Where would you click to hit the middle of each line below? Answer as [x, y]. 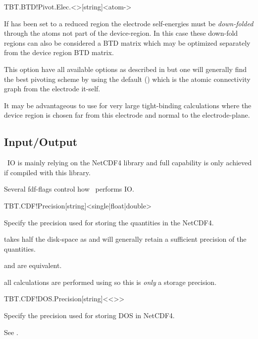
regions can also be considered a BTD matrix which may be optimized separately [127, 42]
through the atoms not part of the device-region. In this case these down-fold [121, 33]
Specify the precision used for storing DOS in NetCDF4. [89, 315]
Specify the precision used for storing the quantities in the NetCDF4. [109, 222]
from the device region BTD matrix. [59, 52]
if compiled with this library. [47, 172]
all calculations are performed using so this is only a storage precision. [110, 282]
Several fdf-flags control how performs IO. [69, 189]
